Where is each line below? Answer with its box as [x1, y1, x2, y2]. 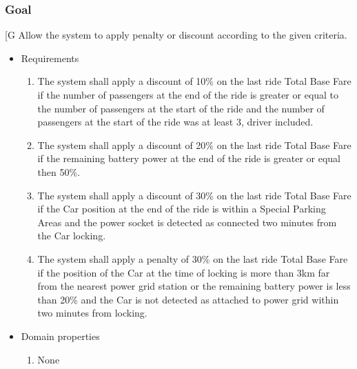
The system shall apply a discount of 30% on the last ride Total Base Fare [37, 188, 351, 202]
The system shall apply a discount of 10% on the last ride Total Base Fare [37, 74, 351, 88]
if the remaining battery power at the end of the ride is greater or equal [37, 151, 340, 166]
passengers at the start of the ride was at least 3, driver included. [37, 114, 314, 129]
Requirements [21, 50, 79, 65]
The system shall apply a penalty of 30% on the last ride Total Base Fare [37, 251, 348, 266]
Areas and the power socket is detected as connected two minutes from [37, 215, 337, 229]
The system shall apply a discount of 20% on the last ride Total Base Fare [37, 137, 351, 152]
